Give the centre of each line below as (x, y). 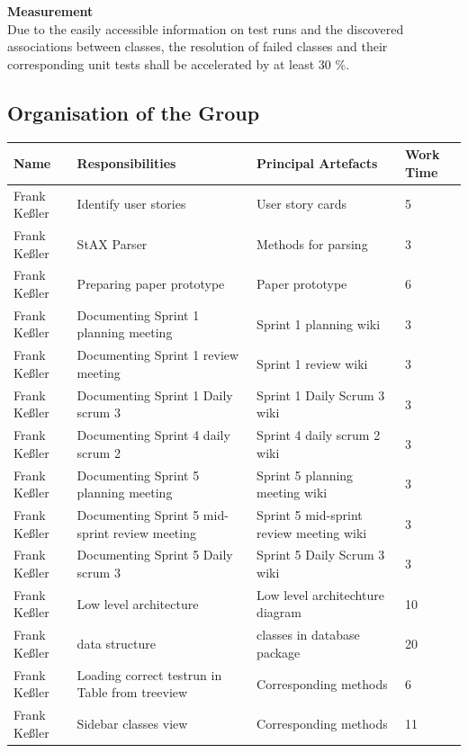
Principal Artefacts (317, 162)
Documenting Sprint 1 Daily (155, 394)
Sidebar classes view (132, 723)
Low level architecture (138, 603)
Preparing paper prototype (151, 284)
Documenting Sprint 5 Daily (155, 555)
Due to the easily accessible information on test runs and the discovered (206, 28)
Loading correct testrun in (149, 674)
